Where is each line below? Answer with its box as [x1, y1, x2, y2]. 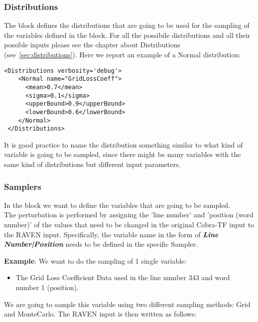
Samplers [4, 180, 41, 192]
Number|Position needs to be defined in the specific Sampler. [4, 239, 198, 249]
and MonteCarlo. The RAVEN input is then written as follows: [4, 309, 197, 319]
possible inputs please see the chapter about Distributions [4, 39, 180, 50]
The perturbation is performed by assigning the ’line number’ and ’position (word [4, 209, 254, 220]
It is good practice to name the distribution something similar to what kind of [4, 139, 243, 150]
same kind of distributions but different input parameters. [4, 159, 181, 169]
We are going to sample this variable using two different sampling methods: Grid [4, 299, 251, 309]
